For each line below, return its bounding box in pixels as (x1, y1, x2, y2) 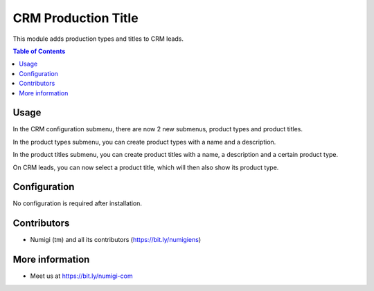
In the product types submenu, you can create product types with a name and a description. (12, 138, 276, 146)
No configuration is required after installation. (12, 199, 142, 207)
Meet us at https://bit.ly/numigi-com (30, 272, 133, 280)
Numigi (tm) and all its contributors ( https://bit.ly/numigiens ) (30, 236, 202, 244)
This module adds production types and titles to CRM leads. (12, 35, 184, 43)
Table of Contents (12, 47, 66, 55)
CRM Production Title (12, 10, 139, 26)
